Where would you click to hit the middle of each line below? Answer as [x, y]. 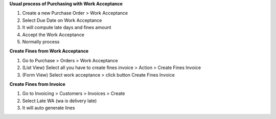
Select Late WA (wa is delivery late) [60, 101]
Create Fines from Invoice [38, 84]
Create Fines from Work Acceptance [49, 51]
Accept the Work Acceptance [53, 34]
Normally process [41, 41]
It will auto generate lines [49, 108]
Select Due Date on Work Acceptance [62, 20]
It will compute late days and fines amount [67, 28]
